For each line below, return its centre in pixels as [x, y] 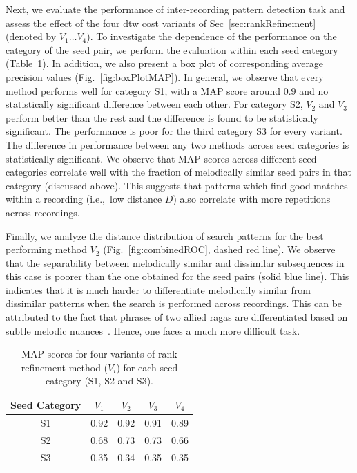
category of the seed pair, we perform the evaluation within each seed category [172, 49]
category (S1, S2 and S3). [99, 381]
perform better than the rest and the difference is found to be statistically [162, 117]
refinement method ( [65, 367]
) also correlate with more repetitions [252, 199]
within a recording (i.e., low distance [84, 199]
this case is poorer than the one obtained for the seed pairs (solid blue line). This [177, 276]
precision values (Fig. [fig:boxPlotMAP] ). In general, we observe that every [165, 76]
